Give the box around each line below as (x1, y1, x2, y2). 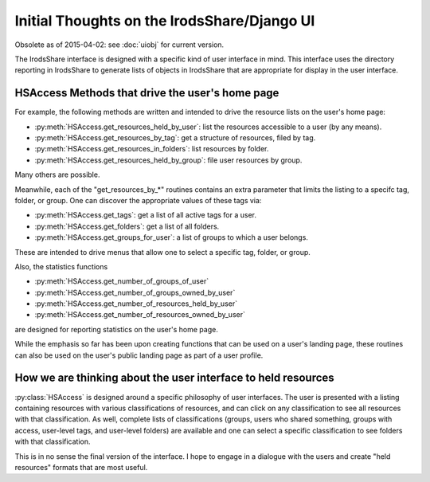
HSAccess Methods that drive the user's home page (14, 86, 279, 100)
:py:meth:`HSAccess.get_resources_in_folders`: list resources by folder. (34, 144, 269, 154)
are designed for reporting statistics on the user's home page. (14, 324, 218, 334)
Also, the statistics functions (14, 261, 108, 271)
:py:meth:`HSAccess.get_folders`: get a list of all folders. (34, 221, 220, 231)
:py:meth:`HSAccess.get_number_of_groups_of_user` (34, 276, 209, 286)
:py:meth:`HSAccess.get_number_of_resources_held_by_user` (34, 299, 238, 308)
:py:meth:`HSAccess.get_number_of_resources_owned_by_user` (34, 310, 246, 319)
